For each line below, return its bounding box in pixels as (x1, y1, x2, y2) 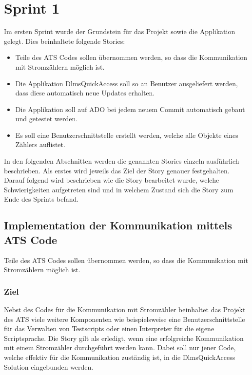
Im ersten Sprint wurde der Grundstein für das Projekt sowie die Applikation (4, 26, 235, 37)
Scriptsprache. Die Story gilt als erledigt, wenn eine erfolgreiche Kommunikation (4, 333, 244, 343)
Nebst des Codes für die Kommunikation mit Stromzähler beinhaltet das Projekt (4, 304, 246, 315)
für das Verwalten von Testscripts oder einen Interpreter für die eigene (4, 323, 214, 334)
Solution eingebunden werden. (4, 361, 94, 372)
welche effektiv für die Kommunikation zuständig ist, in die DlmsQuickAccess (4, 352, 235, 362)
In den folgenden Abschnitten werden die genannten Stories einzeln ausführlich (4, 156, 239, 166)
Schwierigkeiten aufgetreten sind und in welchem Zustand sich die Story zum (4, 184, 233, 194)
